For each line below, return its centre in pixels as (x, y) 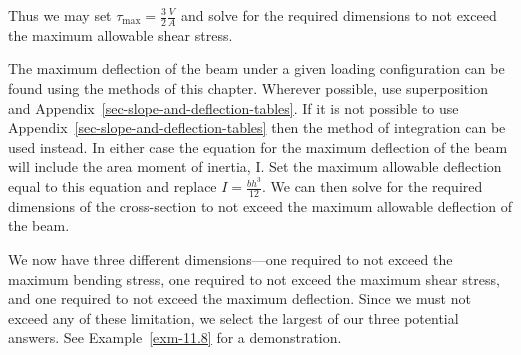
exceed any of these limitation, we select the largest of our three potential (233, 317)
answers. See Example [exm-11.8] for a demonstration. (175, 337)
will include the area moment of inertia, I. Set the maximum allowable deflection (255, 166)
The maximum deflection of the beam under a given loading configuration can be (256, 68)
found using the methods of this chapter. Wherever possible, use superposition (248, 88)
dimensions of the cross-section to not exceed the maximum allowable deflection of (260, 205)
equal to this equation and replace (112, 186)
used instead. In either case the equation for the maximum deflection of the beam (258, 146)
